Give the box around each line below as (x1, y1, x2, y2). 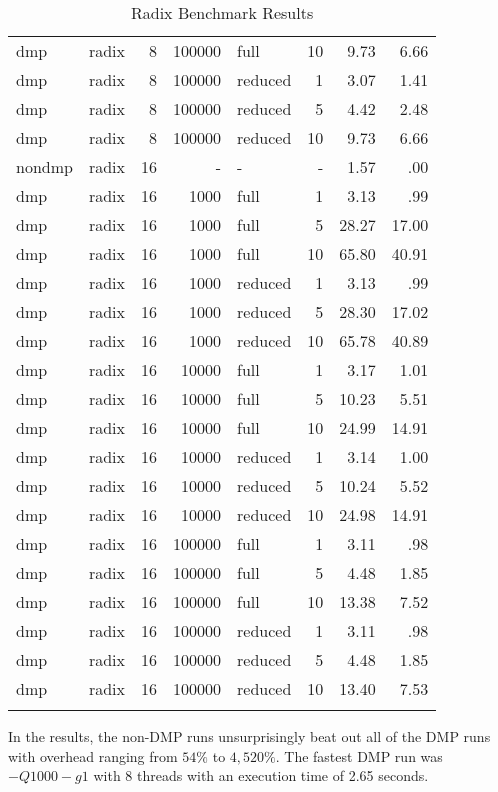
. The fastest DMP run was (275, 745, 443, 766)
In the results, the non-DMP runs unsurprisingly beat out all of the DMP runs (8, 726, 491, 746)
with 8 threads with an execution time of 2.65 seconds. (93, 765, 429, 786)
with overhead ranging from (8, 745, 178, 766)
